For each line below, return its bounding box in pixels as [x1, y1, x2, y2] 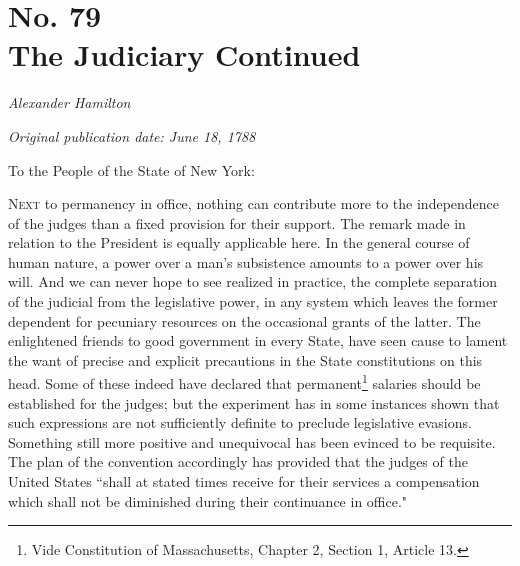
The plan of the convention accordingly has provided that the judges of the [8, 451, 468, 472]
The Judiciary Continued [8, 34, 361, 75]
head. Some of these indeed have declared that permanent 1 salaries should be [8, 370, 481, 394]
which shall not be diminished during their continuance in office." [8, 490, 408, 511]
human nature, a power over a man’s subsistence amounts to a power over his [8, 251, 484, 272]
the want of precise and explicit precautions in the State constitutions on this [8, 349, 483, 370]
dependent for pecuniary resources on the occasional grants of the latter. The [8, 310, 481, 331]
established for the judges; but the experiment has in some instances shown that [8, 392, 500, 413]
